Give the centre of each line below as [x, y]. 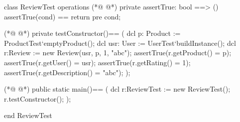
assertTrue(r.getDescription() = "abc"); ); [67, 72]
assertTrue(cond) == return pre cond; [62, 16]
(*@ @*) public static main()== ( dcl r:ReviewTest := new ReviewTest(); [117, 89]
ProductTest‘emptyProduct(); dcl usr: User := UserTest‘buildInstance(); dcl [120, 43]
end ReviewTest [28, 115]
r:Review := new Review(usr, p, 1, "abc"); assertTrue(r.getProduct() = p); [118, 53]
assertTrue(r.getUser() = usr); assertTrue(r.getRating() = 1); [97, 62]
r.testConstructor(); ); [38, 98]
